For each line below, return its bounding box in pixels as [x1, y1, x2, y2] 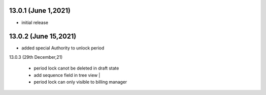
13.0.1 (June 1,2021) [9, 6, 71, 15]
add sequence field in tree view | [33, 72, 100, 78]
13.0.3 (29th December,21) [9, 54, 63, 60]
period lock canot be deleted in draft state [33, 65, 119, 71]
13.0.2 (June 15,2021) [9, 32, 76, 41]
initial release [21, 20, 49, 25]
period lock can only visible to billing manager [33, 79, 128, 85]
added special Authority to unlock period [21, 45, 104, 51]
